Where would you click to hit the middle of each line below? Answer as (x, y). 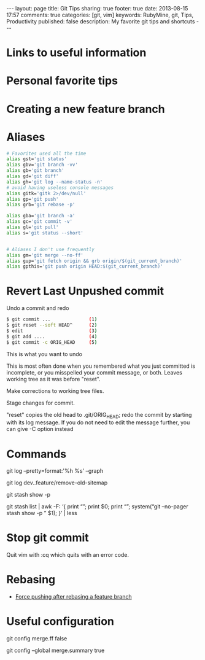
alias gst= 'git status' (37, 159)
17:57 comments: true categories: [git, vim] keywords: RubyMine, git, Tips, (100, 15)
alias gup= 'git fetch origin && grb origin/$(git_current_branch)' (95, 261)
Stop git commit (48, 538)
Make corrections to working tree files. (55, 390)
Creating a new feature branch (86, 109)
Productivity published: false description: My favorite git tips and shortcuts (101, 21)
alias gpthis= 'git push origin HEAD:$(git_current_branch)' (85, 266)
